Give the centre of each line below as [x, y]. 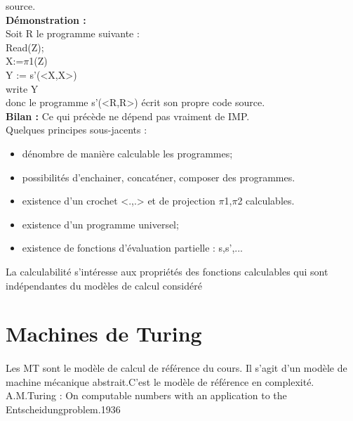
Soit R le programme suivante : [73, 33]
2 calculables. [266, 201]
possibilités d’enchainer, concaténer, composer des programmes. [159, 177]
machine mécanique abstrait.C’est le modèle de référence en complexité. [160, 381]
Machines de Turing [104, 333]
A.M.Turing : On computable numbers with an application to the [146, 395]
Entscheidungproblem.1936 [63, 409]
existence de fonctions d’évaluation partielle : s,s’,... [132, 248]
